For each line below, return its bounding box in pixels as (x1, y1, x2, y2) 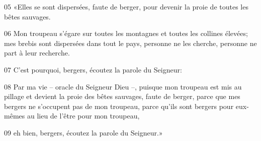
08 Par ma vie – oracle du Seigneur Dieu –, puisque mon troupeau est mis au (4, 81, 242, 91)
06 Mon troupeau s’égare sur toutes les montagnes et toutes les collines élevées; (4, 28, 248, 38)
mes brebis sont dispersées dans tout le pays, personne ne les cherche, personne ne (4, 37, 257, 48)
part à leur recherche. (4, 47, 70, 58)
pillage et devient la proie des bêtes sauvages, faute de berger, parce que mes (4, 91, 240, 101)
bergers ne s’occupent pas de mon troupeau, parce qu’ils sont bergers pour (4, 100, 234, 111)
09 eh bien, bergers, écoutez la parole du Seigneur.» (4, 127, 163, 137)
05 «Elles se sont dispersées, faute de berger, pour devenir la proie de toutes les (4, 1, 248, 11)
